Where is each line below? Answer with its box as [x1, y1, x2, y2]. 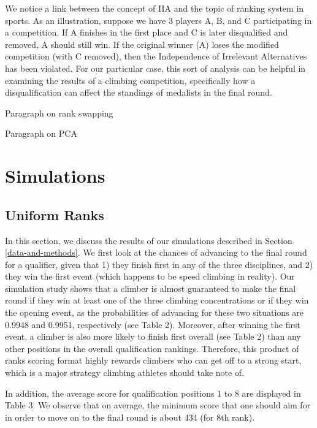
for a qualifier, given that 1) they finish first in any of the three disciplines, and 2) [5, 258, 313, 270]
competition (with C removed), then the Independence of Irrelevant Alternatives [5, 50, 307, 63]
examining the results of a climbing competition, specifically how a [5, 74, 256, 86]
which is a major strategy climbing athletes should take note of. [5, 366, 245, 379]
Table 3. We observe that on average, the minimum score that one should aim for [5, 399, 311, 411]
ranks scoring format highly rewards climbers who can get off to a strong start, [5, 354, 302, 367]
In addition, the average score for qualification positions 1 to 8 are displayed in [5, 386, 301, 399]
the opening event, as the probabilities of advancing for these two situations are [5, 306, 304, 319]
